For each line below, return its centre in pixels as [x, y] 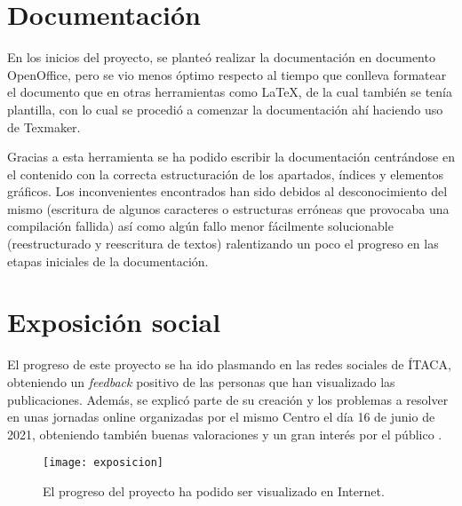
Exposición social [114, 322]
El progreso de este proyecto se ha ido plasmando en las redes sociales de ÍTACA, [229, 364]
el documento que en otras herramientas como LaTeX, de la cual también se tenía [230, 92]
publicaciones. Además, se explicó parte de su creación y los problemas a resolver [228, 399]
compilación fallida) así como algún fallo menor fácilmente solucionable [200, 226]
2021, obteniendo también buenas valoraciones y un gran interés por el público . [225, 434]
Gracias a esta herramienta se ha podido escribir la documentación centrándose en [231, 157]
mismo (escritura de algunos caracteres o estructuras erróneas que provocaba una [228, 208]
